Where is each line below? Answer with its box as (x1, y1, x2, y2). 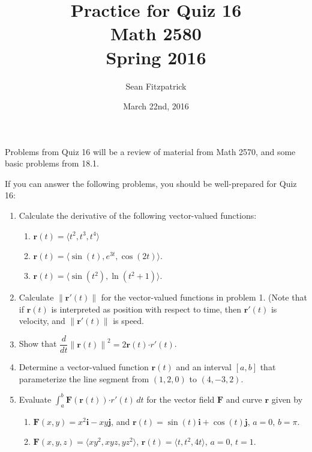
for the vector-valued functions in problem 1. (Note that (101, 291, 307, 304)
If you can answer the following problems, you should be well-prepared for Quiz (5, 177, 297, 189)
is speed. (113, 314, 145, 327)
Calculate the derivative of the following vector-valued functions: (19, 209, 257, 222)
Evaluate (19, 392, 52, 405)
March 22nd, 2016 (123, 100, 189, 112)
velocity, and (19, 314, 65, 327)
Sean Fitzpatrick (125, 79, 187, 92)
